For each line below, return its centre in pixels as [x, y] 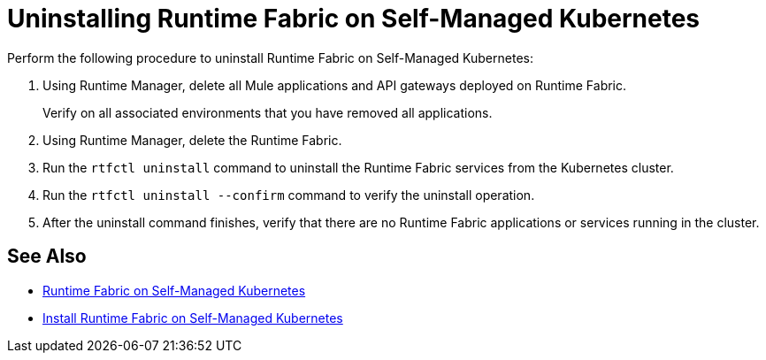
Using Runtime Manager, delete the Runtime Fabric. [192, 140]
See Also [47, 257]
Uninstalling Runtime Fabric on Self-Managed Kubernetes [354, 19]
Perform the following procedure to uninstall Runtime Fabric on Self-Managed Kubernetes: [270, 57]
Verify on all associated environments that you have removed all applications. [268, 112]
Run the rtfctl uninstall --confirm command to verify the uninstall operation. [289, 195]
